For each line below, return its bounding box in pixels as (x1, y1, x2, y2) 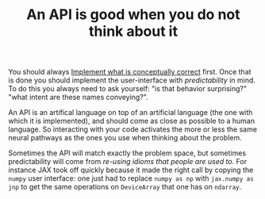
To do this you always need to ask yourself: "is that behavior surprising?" (8, 84, 248, 94)
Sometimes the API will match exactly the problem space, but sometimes (8, 148, 247, 158)
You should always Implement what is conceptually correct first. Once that (8, 67, 252, 77)
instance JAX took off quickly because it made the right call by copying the (8, 165, 254, 175)
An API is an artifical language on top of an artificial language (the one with (8, 108, 253, 117)
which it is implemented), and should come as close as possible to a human (8, 117, 255, 126)
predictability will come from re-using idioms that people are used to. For (8, 157, 248, 166)
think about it (88, 22, 179, 40)
